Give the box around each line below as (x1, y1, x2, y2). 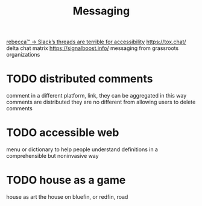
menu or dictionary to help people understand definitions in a (6, 146, 159, 153)
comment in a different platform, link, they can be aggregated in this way (6, 92, 187, 99)
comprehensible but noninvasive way (6, 152, 99, 160)
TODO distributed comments (6, 72, 153, 86)
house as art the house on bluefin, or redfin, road (6, 193, 128, 200)
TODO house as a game (6, 173, 126, 187)
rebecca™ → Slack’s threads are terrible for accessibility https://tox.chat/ (6, 38, 186, 46)
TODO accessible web (6, 126, 119, 140)
